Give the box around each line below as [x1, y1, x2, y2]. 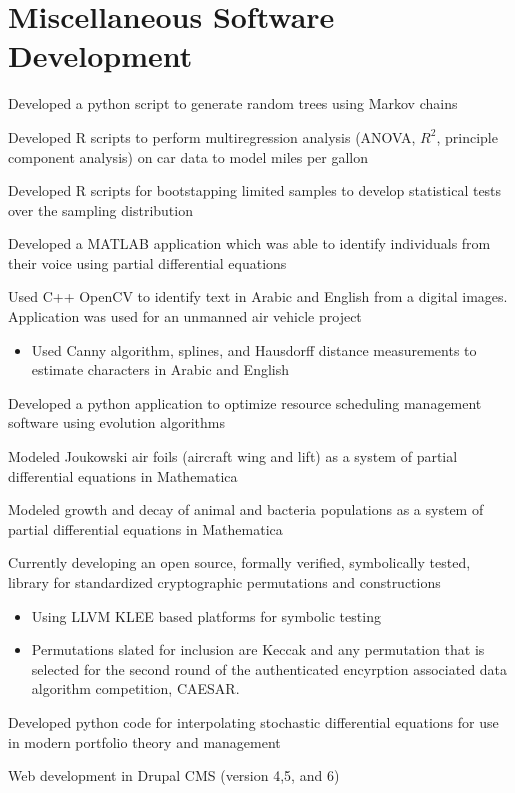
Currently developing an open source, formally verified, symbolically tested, [8, 552, 471, 573]
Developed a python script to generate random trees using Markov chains [8, 93, 458, 114]
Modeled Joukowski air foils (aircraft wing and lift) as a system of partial [8, 446, 458, 467]
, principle [436, 126, 498, 147]
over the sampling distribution [8, 199, 193, 220]
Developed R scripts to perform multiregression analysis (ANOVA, [8, 126, 416, 147]
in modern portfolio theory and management [8, 731, 281, 752]
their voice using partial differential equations [8, 252, 287, 273]
